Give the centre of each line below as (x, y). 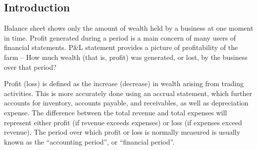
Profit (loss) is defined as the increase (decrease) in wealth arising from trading (124, 83)
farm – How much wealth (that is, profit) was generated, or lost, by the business (126, 57)
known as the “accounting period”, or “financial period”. (89, 141)
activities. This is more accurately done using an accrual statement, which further (128, 93)
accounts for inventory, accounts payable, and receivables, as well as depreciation (126, 103)
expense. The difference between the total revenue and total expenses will (116, 112)
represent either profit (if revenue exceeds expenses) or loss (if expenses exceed (123, 122)
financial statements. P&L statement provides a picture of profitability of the (121, 47)
